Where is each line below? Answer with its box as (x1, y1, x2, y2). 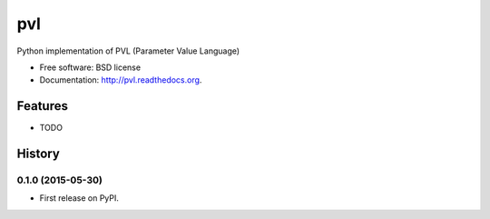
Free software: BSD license (39, 62, 141, 73)
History (16, 146, 61, 162)
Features (16, 98, 68, 114)
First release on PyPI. (39, 193, 120, 204)
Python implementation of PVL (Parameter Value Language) (16, 45, 240, 56)
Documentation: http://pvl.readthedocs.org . (39, 75, 202, 85)
